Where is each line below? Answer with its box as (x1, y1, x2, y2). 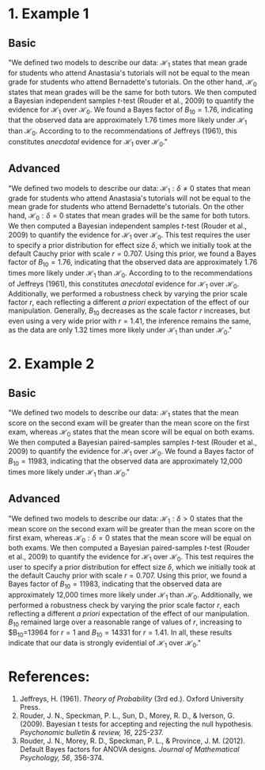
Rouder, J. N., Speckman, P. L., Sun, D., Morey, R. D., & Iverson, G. (19, 711, 235, 721)
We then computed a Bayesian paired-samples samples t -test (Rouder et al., (8, 437, 257, 447)
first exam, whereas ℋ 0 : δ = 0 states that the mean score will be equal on (8, 532, 252, 544)
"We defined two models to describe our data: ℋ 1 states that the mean (8, 407, 239, 419)
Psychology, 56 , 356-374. (19, 753, 104, 763)
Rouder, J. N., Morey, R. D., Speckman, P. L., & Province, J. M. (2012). (19, 736, 245, 745)
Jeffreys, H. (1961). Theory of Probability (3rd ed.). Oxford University (19, 694, 244, 703)
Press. (19, 703, 41, 712)
